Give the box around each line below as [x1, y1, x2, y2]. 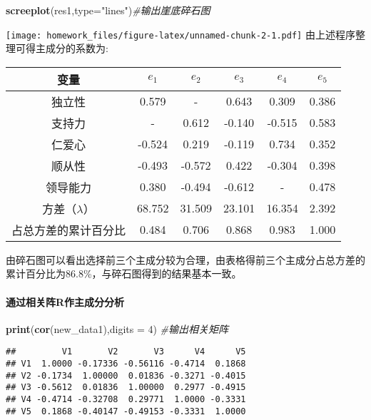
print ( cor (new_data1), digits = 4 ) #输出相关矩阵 [6, 321, 229, 336]
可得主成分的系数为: [15, 41, 108, 56]
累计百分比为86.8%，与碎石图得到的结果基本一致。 [6, 266, 242, 281]
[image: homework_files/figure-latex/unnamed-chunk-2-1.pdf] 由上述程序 [6, 26, 355, 41]
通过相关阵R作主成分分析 [6, 294, 125, 309]
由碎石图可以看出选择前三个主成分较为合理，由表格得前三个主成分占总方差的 [6, 252, 365, 267]
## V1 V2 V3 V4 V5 [6, 347, 246, 357]
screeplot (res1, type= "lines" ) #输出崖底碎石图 [6, 3, 210, 17]
